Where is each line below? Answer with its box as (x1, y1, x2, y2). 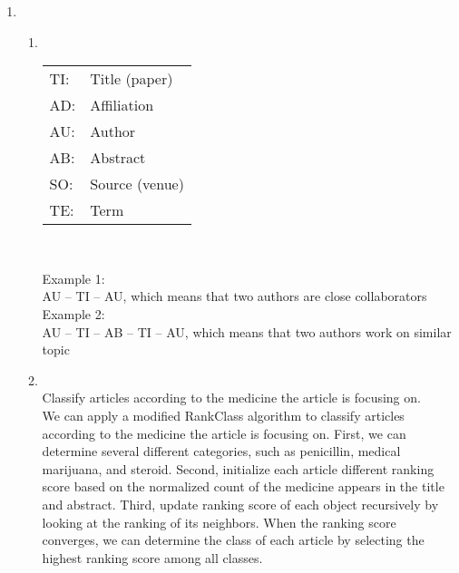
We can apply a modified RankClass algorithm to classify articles (42, 405, 405, 424)
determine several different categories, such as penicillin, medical (42, 442, 401, 461)
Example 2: (42, 304, 105, 323)
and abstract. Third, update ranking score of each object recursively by (42, 494, 439, 513)
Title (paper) (90, 68, 173, 90)
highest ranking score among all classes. (42, 548, 263, 567)
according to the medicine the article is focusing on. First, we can (42, 423, 406, 442)
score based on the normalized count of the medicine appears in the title (42, 477, 444, 496)
